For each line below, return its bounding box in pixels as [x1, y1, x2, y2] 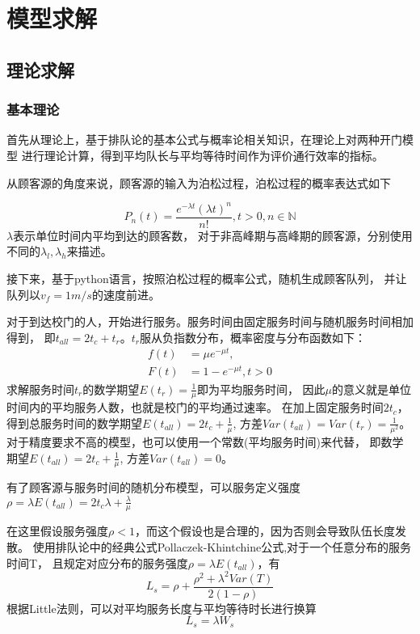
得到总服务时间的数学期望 [6, 414, 142, 431]
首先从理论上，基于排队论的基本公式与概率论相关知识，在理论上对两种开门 [6, 131, 402, 148]
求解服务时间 [6, 380, 74, 397]
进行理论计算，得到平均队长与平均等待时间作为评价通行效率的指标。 [21, 146, 384, 163]
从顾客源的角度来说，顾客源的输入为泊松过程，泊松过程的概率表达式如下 [6, 174, 391, 191]
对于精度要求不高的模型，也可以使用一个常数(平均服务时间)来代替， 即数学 [6, 433, 404, 450]
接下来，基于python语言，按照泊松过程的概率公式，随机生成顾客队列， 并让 [6, 269, 407, 286]
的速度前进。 [91, 285, 160, 302]
